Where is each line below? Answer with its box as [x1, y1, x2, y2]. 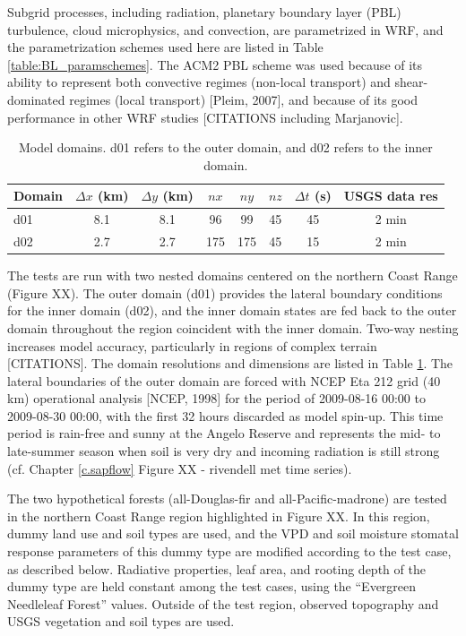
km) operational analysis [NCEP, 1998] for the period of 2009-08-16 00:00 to [7, 389, 426, 408]
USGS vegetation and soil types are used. [7, 612, 235, 631]
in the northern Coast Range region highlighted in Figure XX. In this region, [7, 506, 430, 525]
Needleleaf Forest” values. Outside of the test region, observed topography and [7, 594, 439, 613]
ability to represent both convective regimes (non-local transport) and [7, 73, 391, 91]
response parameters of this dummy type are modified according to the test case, [7, 542, 452, 561]
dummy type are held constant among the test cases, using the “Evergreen [7, 577, 417, 596]
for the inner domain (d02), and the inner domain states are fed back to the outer [7, 301, 457, 320]
